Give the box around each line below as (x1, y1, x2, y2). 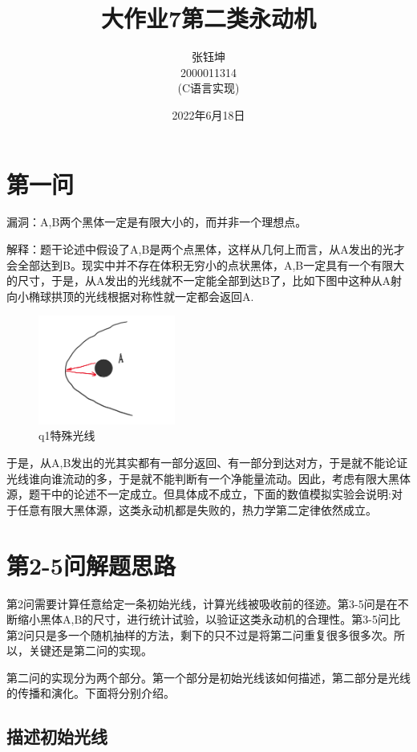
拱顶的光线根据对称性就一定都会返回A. (51, 287, 254, 304)
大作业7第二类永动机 (100, 2, 317, 35)
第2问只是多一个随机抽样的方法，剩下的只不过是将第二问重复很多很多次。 (6, 626, 394, 643)
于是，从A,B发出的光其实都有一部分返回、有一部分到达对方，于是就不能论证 (6, 454, 408, 470)
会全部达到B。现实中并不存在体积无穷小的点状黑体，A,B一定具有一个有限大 (6, 256, 405, 273)
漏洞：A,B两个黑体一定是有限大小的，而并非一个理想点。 (6, 213, 307, 230)
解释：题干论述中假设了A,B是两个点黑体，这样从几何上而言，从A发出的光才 (6, 241, 405, 258)
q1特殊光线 (38, 427, 95, 444)
